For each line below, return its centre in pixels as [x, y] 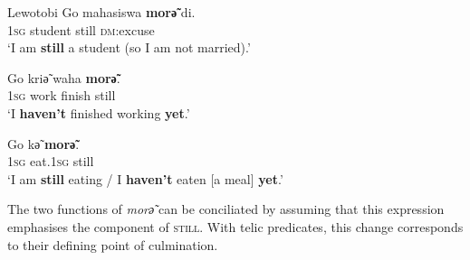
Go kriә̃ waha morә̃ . [64, 77]
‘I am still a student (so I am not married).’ [129, 47]
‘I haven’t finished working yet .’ [99, 112]
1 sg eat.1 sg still [51, 161]
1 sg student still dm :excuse [81, 29]
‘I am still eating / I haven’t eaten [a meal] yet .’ [145, 178]
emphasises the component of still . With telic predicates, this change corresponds [235, 226]
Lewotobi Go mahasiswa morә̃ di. [101, 12]
